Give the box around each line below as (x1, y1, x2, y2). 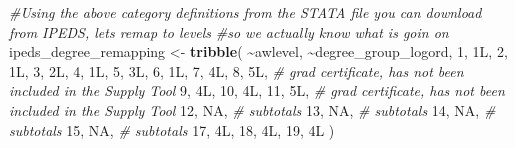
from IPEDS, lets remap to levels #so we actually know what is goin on (9, 21, 449, 42)
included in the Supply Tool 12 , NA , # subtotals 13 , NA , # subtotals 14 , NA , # (9, 99, 496, 120)
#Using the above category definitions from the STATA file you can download (9, 2, 482, 22)
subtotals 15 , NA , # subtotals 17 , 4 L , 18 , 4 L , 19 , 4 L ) (9, 119, 335, 140)
